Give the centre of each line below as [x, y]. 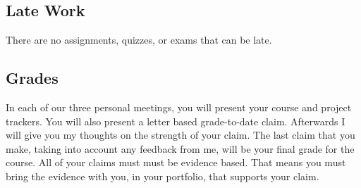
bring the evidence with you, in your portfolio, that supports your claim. [163, 176]
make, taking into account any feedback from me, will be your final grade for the [180, 148]
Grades [32, 78]
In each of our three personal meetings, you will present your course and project [179, 107]
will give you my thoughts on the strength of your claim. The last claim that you [180, 135]
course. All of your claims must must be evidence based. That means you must [176, 162]
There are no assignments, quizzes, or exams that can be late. [139, 40]
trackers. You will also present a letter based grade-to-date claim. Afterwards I [176, 121]
